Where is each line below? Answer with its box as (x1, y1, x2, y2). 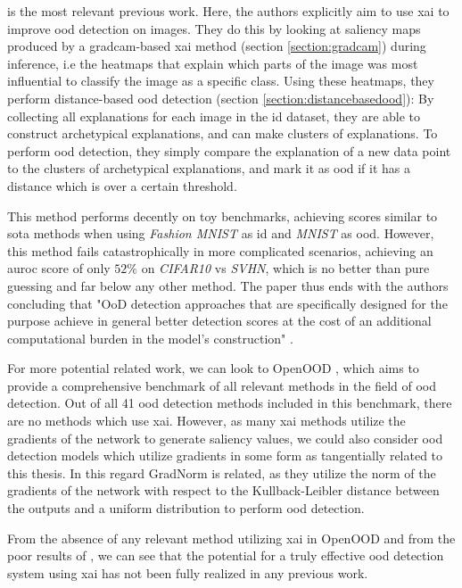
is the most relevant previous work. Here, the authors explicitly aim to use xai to (7, 2, 450, 20)
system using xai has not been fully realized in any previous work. (7, 563, 368, 582)
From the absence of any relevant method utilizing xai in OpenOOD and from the (7, 528, 456, 547)
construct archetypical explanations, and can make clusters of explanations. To (7, 124, 438, 143)
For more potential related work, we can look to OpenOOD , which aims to (7, 359, 419, 377)
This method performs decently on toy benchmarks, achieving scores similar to (7, 206, 438, 225)
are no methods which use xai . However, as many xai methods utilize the (7, 411, 406, 430)
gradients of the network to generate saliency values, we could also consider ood (7, 428, 443, 447)
